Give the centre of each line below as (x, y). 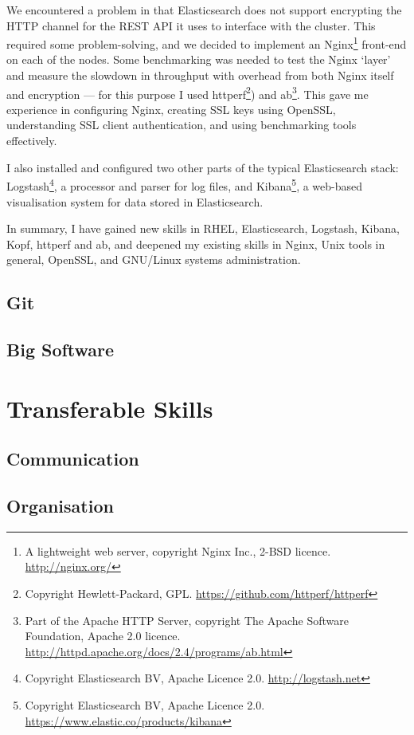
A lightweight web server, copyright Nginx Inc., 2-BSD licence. (178, 550)
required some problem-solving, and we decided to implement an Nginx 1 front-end (207, 43)
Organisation (60, 505)
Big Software (61, 350)
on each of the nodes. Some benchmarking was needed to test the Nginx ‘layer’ (199, 59)
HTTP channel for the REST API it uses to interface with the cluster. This (191, 25)
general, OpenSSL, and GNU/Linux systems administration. (154, 259)
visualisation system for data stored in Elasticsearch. (135, 201)
